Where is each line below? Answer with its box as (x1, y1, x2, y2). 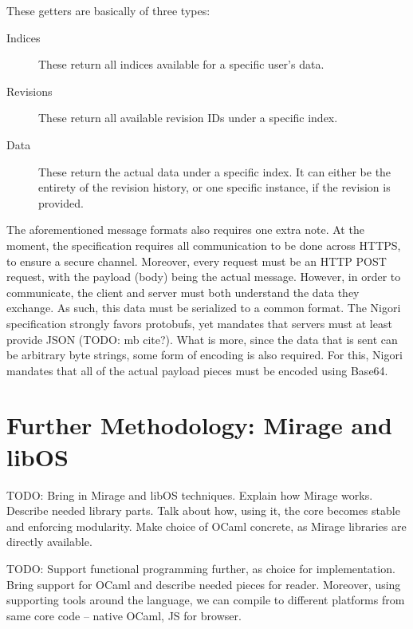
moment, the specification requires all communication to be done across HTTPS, (6, 236, 401, 253)
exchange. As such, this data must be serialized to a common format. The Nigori (6, 299, 401, 316)
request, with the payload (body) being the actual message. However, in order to (6, 268, 401, 285)
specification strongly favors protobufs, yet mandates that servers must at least (6, 314, 392, 331)
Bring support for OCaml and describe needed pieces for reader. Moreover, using (6, 576, 401, 592)
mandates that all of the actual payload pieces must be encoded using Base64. (6, 362, 388, 378)
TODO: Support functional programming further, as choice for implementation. (6, 560, 395, 576)
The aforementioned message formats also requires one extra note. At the (6, 221, 364, 238)
